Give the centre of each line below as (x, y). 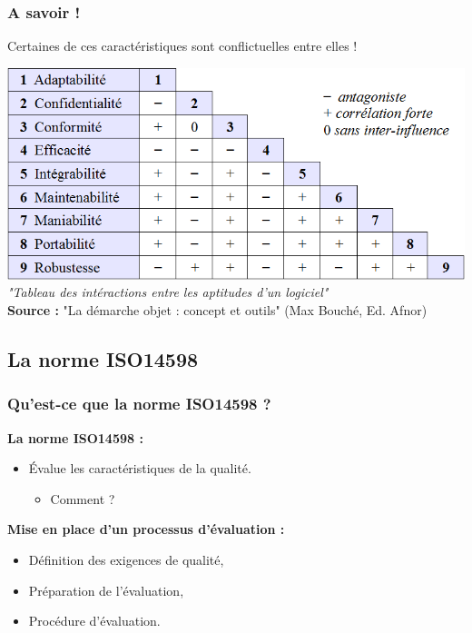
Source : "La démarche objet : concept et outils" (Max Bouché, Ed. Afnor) (217, 309)
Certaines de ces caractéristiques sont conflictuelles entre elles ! (182, 46)
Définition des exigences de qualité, (126, 559)
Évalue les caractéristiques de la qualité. (140, 468)
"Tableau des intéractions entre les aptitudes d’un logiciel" (168, 292)
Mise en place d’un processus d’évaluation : (146, 529)
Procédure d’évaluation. (94, 621)
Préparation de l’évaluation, (106, 590)
